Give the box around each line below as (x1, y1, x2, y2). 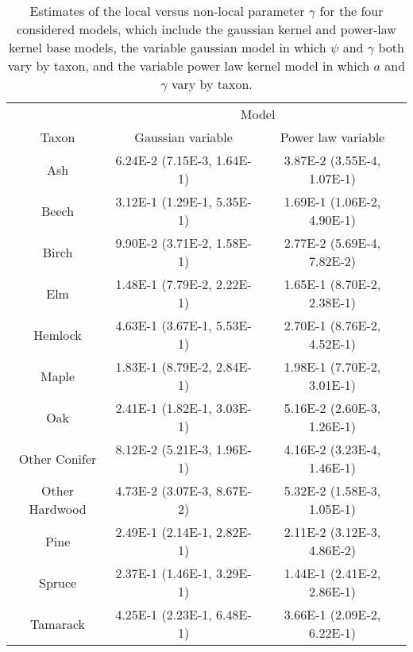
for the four (319, 2, 384, 20)
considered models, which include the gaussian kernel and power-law (17, 20, 396, 38)
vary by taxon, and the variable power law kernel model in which (7, 56, 370, 75)
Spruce (38, 573, 77, 592)
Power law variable (280, 128, 385, 146)
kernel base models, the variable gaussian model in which (9, 38, 326, 56)
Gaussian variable (134, 128, 233, 146)
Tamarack (30, 614, 86, 633)
